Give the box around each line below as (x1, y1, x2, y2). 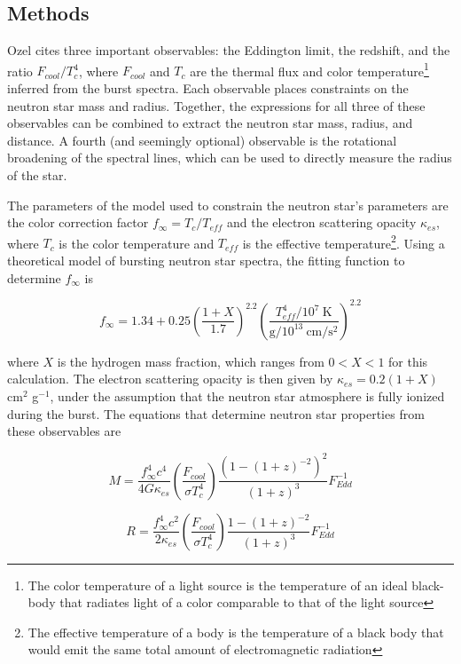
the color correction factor (7, 213, 149, 232)
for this (388, 352, 428, 370)
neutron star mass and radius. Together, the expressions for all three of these (7, 96, 426, 115)
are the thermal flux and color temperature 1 (190, 59, 429, 80)
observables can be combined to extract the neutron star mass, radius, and (7, 114, 413, 132)
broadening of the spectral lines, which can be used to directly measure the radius (7, 148, 452, 167)
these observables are (7, 422, 121, 440)
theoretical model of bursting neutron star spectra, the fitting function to (7, 251, 405, 270)
